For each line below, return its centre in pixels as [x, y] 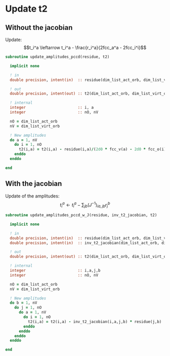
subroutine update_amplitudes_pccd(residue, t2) [57, 57]
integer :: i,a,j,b [55, 271]
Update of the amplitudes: [32, 196]
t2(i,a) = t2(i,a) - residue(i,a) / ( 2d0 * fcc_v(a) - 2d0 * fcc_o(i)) [93, 149]
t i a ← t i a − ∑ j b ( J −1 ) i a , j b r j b [85, 205]
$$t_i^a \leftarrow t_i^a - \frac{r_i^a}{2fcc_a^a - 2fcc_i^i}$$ [85, 48]
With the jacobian [34, 184]
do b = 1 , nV [24, 303]
